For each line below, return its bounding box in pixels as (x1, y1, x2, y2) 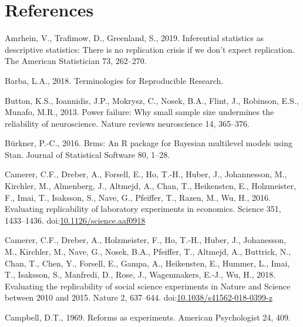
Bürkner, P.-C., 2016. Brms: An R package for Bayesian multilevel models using (5, 137, 292, 149)
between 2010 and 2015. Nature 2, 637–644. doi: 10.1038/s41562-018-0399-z (5, 291, 272, 304)
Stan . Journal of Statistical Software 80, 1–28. (5, 148, 170, 160)
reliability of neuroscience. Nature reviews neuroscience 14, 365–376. (5, 117, 250, 129)
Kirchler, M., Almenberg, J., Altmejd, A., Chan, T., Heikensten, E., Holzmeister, (5, 180, 297, 192)
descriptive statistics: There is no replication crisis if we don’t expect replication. (5, 43, 295, 55)
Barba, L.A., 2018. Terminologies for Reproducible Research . (5, 74, 224, 86)
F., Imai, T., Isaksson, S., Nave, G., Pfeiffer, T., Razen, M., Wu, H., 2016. (5, 191, 271, 203)
